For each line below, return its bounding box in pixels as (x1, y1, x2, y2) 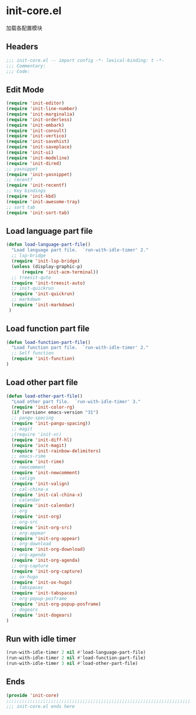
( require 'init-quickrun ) (11, 291, 75, 297)
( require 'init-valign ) (11, 481, 69, 486)
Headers (6, 42, 38, 52)
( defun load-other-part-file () (6, 393, 83, 399)
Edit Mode (6, 84, 44, 95)
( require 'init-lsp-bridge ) (11, 258, 81, 264)
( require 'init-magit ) (11, 442, 67, 448)
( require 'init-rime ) (11, 459, 65, 465)
